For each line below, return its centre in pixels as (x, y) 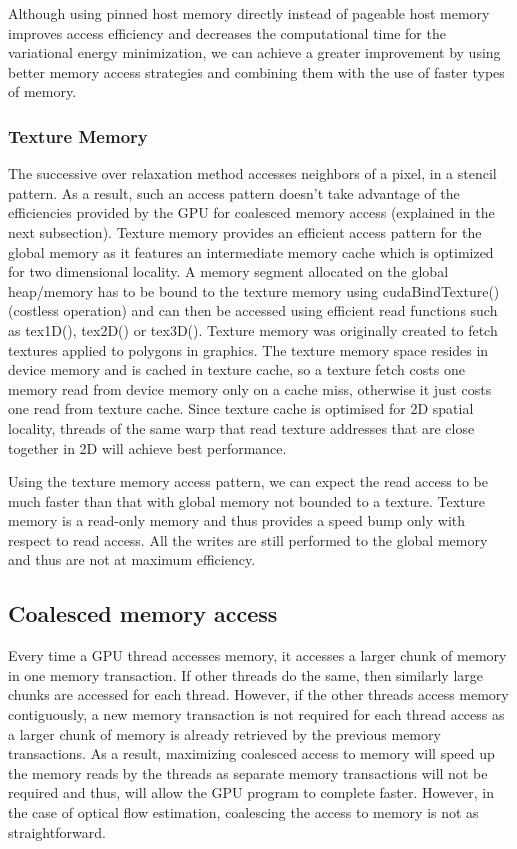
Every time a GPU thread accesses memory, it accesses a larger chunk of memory (257, 655)
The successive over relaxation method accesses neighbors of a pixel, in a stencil (252, 173)
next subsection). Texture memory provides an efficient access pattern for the (245, 231)
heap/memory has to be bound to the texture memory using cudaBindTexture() (254, 290)
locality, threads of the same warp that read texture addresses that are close (241, 427)
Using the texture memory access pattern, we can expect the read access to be (248, 481)
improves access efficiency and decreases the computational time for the (227, 32)
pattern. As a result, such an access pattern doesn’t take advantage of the (234, 192)
